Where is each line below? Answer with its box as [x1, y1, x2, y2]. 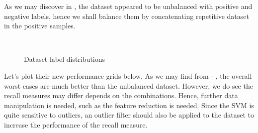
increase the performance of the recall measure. [4, 119, 148, 130]
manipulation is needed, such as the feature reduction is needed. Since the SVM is [4, 100, 254, 110]
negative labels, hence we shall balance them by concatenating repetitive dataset [4, 10, 249, 21]
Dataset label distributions [24, 54, 105, 64]
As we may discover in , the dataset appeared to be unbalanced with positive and [4, 1, 253, 11]
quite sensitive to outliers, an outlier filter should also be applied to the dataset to [4, 110, 255, 120]
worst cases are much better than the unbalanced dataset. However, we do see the [4, 80, 253, 91]
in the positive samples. [4, 20, 76, 31]
